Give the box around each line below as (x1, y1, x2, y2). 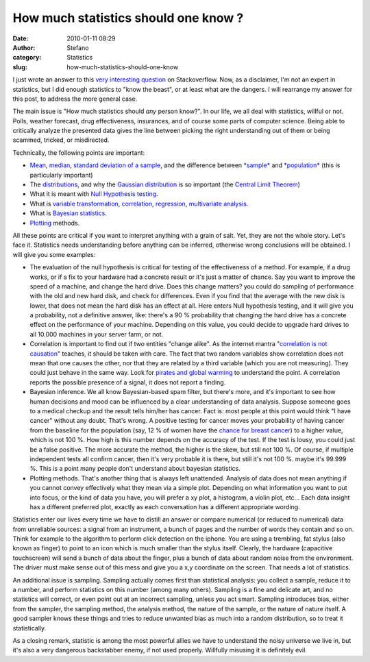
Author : (12, 43, 36, 51)
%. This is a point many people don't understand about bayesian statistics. (29, 465, 241, 473)
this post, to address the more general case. (12, 95, 138, 103)
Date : (12, 34, 29, 42)
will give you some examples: (12, 250, 96, 258)
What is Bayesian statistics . (29, 209, 108, 217)
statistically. (12, 624, 47, 632)
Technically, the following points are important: (12, 148, 145, 157)
